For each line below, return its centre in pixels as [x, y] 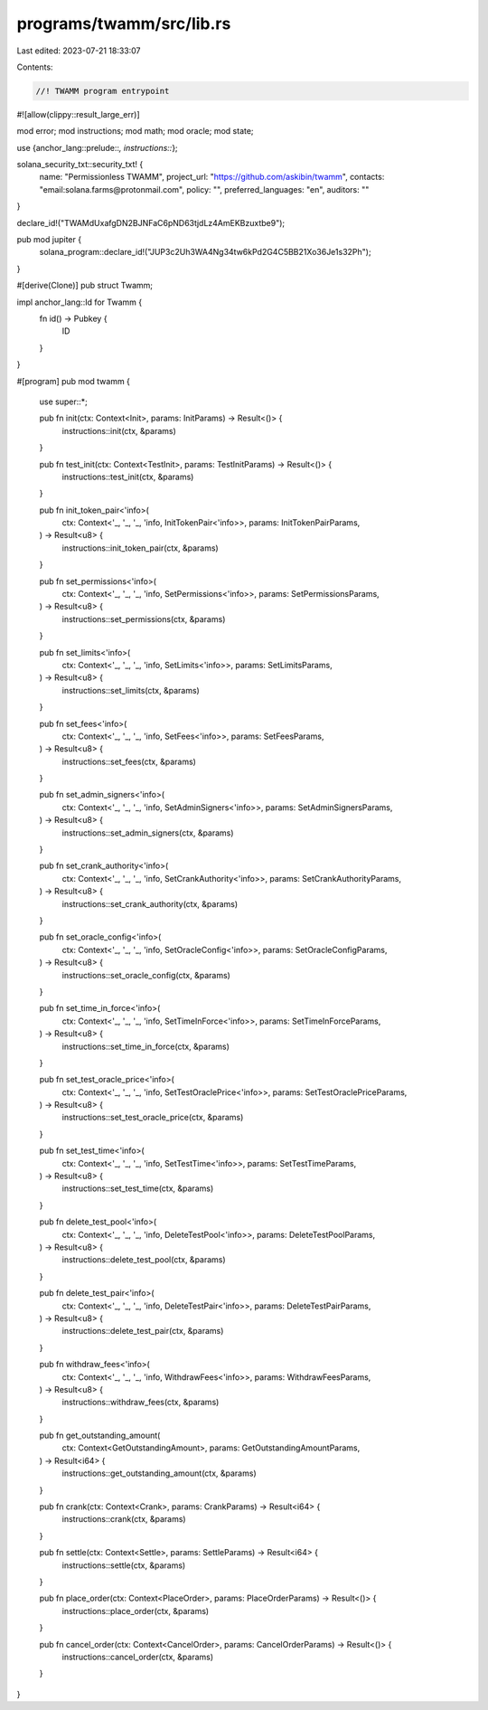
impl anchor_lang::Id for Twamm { [80, 302]
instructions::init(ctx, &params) [119, 430]
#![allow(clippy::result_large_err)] [78, 114]
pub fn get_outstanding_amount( [100, 1436]
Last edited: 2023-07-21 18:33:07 [79, 51]
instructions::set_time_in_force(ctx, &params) [146, 1046]
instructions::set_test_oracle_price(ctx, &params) [153, 1118]
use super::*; [63, 402]
